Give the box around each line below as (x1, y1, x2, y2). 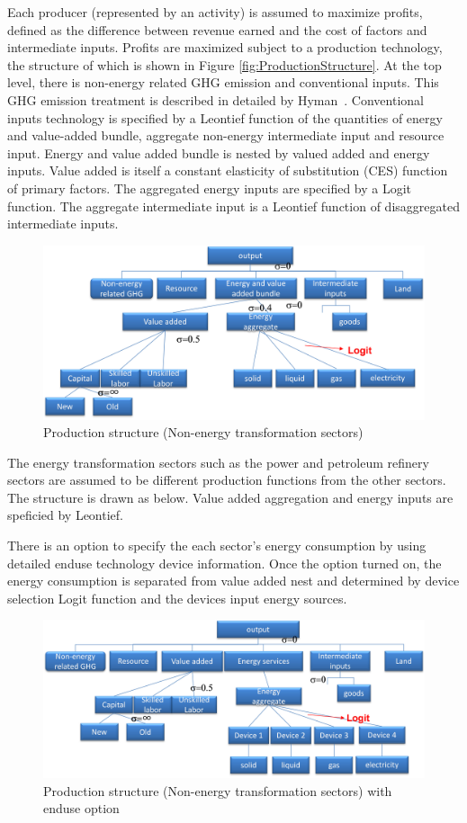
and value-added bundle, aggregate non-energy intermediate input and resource (7, 126, 445, 145)
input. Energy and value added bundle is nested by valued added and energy (7, 143, 430, 162)
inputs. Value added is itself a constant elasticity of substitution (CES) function (7, 161, 448, 180)
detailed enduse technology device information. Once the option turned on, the (7, 553, 442, 572)
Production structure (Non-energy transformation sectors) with (43, 781, 392, 800)
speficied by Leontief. (7, 505, 123, 524)
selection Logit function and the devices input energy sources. (7, 588, 347, 607)
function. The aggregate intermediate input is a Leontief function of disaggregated (7, 196, 460, 215)
